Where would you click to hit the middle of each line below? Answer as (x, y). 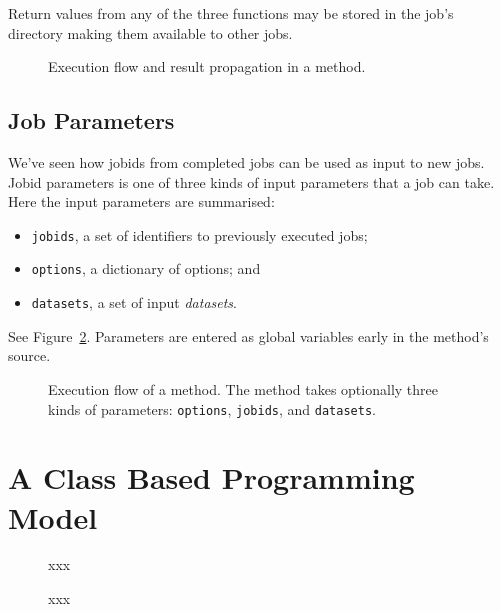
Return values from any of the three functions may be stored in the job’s (231, 13)
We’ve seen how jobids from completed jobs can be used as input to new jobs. (246, 161)
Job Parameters (91, 120)
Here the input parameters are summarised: (141, 201)
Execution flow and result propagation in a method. (207, 66)
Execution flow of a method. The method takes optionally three (243, 388)
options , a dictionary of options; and (146, 268)
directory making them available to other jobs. (150, 32)
